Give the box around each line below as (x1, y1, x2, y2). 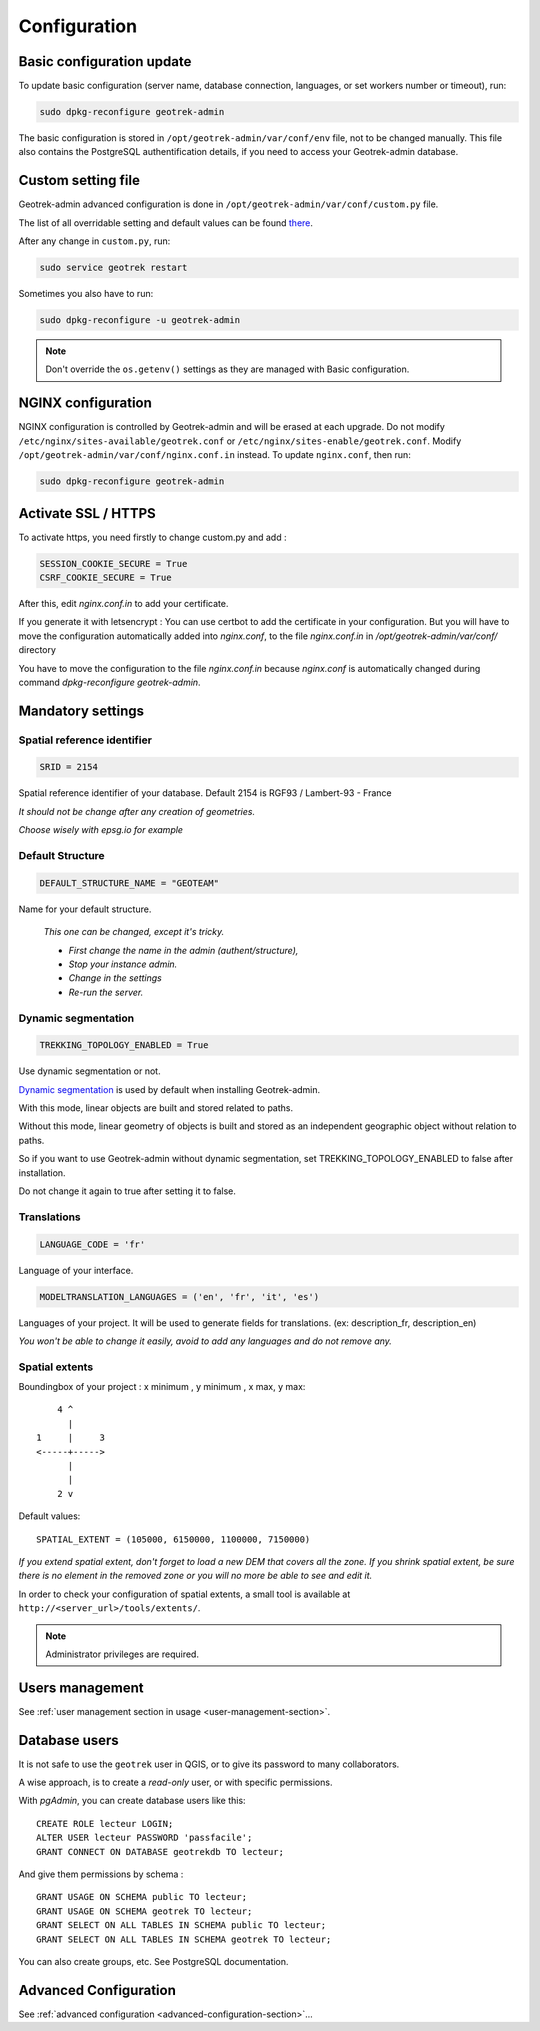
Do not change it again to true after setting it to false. (18, 1185, 237, 1197)
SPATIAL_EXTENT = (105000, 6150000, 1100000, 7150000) (36, 1533, 311, 1545)
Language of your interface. (18, 1264, 134, 1276)
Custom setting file (18, 172, 140, 189)
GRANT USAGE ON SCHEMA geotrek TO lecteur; (36, 1905, 253, 1917)
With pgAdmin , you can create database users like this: (18, 1795, 246, 1807)
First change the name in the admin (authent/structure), (68, 944, 299, 956)
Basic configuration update (18, 53, 192, 70)
